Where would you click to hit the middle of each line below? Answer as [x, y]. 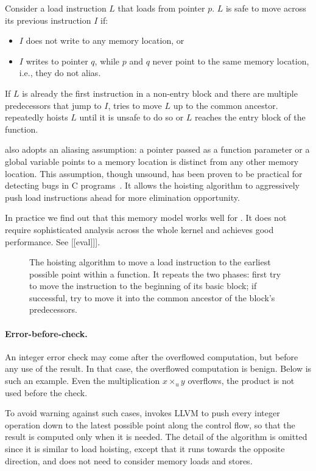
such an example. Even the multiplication [83, 381]
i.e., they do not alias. [60, 73]
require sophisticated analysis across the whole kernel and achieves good [139, 229]
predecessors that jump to [53, 105]
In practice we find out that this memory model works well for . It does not [146, 218]
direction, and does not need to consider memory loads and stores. [129, 460]
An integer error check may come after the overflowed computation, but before [152, 356]
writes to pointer [57, 61]
